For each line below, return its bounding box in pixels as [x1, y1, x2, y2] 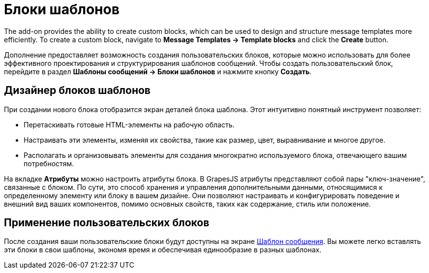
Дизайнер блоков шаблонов [4, 84, 151, 97]
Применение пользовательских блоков [4, 216, 210, 229]
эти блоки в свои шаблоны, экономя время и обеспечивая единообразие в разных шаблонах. [4, 245, 322, 254]
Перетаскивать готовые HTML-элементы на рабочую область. [24, 120, 235, 129]
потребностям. [24, 159, 74, 168]
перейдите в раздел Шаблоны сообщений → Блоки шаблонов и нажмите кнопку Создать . [4, 67, 312, 76]
